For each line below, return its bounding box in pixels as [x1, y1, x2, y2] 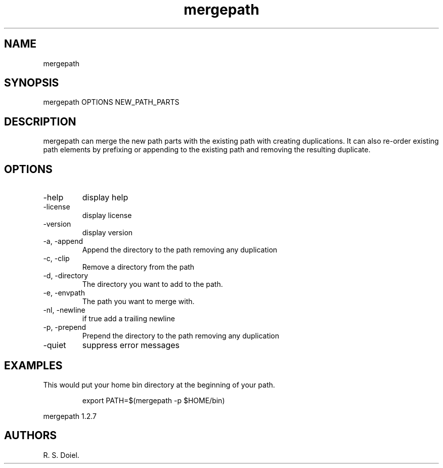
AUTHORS [4, 429, 57, 442]
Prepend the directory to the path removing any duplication [82, 331, 280, 341]
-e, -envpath [43, 288, 85, 297]
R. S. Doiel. [43, 450, 79, 459]
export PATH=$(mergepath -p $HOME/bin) [82, 396, 225, 405]
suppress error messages [82, 340, 180, 351]
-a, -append [43, 237, 83, 246]
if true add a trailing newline [82, 314, 175, 323]
